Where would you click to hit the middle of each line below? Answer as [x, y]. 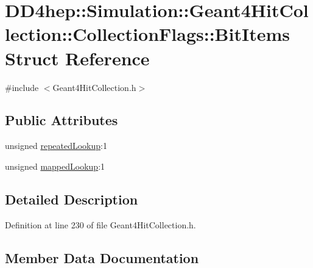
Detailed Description [72, 199]
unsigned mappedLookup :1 [55, 166]
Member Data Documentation [102, 257]
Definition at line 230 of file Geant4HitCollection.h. [100, 224]
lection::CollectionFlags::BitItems [147, 34]
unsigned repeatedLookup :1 [56, 146]
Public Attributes [62, 120]
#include [22, 87]
